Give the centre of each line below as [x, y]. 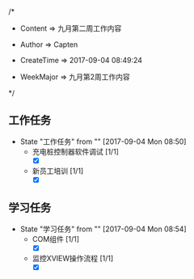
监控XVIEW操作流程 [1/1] [73, 258]
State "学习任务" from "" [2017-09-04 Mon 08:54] [103, 229]
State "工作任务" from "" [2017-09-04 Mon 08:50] [103, 142]
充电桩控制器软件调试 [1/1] [76, 151]
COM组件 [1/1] [55, 239]
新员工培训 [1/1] [58, 171]
